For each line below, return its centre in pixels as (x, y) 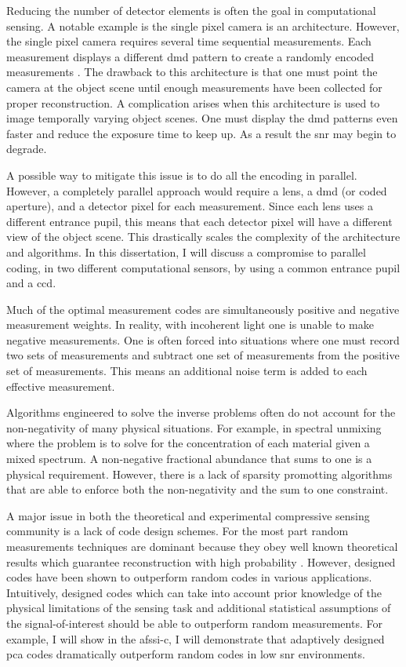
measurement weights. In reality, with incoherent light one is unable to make (190, 324)
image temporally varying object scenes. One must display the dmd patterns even (202, 118)
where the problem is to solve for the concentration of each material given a (188, 443)
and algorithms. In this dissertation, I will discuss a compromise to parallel (186, 251)
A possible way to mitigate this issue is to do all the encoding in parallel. (182, 175)
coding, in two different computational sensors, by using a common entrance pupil (203, 267)
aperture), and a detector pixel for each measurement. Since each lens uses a (190, 206)
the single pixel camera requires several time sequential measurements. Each (189, 41)
